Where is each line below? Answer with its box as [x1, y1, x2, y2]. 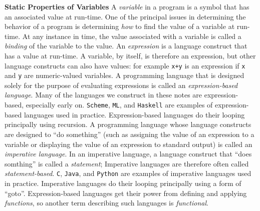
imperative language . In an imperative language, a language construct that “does [5, 148, 252, 159]
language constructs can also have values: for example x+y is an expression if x [5, 60, 245, 70]
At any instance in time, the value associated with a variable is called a [22, 30, 241, 41]
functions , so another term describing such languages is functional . [5, 197, 208, 208]
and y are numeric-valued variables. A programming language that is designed [5, 70, 244, 80]
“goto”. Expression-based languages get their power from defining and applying [5, 187, 247, 198]
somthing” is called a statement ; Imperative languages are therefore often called [5, 158, 249, 168]
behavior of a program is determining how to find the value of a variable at [5, 21, 235, 31]
